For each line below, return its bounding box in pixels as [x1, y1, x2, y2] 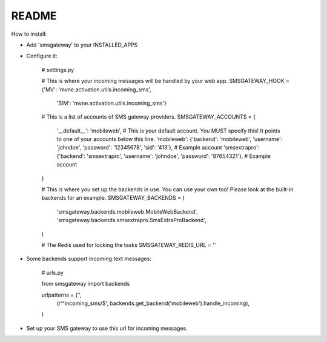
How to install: [11, 30, 47, 38]
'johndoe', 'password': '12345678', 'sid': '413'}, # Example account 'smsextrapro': [56, 144, 260, 151]
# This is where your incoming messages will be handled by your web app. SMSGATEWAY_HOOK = [41, 77, 290, 85]
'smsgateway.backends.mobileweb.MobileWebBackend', [56, 208, 198, 215]
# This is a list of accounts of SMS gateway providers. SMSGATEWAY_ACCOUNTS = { [41, 113, 256, 120]
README [11, 9, 57, 22]
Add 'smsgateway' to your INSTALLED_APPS [26, 41, 138, 48]
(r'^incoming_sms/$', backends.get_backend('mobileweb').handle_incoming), [56, 300, 250, 307]
